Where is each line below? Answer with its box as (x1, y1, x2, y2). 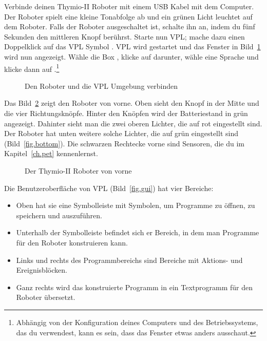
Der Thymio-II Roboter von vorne (25, 165, 132, 176)
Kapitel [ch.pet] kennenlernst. (4, 148, 98, 159)
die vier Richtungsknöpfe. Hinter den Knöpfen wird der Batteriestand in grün (4, 108, 248, 118)
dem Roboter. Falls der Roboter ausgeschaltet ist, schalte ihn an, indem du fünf (4, 21, 255, 32)
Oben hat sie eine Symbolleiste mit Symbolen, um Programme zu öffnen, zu (16, 200, 255, 211)
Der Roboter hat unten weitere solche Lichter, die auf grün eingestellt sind (4, 128, 238, 139)
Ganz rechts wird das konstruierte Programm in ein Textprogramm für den (16, 281, 253, 292)
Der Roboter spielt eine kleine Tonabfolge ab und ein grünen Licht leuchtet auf (4, 11, 253, 22)
